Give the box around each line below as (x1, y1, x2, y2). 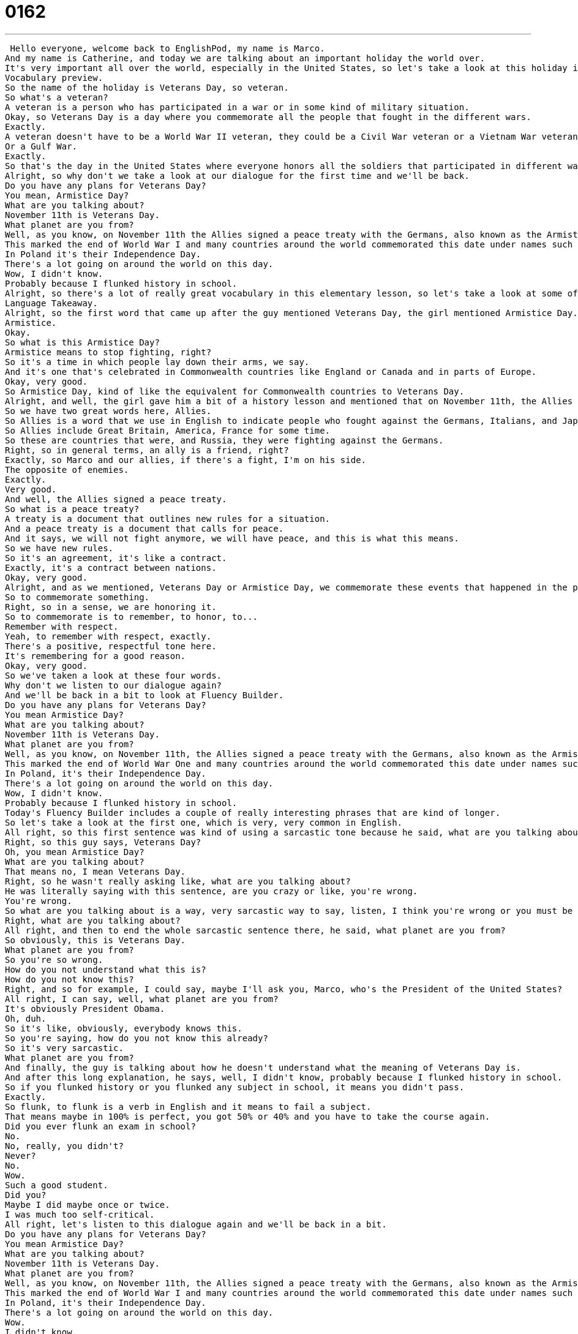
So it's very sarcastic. (5, 1042, 124, 1053)
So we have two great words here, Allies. (5, 405, 212, 416)
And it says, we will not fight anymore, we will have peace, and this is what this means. (5, 533, 459, 543)
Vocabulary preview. (5, 72, 103, 83)
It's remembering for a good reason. (5, 650, 186, 661)
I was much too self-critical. (5, 1209, 155, 1219)
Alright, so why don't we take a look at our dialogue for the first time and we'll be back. (5, 170, 470, 181)
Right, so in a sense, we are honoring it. (5, 601, 217, 612)
